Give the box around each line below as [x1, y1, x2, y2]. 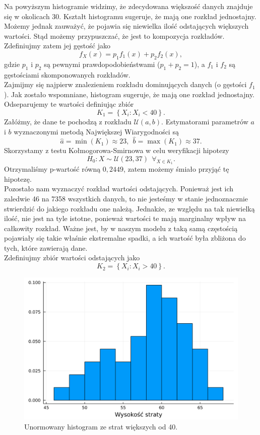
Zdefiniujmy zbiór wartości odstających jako [4, 252, 140, 263]
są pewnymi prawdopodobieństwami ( [44, 58, 160, 69]
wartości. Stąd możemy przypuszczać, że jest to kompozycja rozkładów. [4, 30, 225, 41]
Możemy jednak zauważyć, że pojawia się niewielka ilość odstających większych [4, 21, 249, 31]
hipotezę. [4, 173, 32, 184]
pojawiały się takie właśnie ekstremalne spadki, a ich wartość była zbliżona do [4, 233, 246, 243]
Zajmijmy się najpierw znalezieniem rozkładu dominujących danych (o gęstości [4, 79, 247, 90]
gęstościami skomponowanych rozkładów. [4, 69, 131, 80]
